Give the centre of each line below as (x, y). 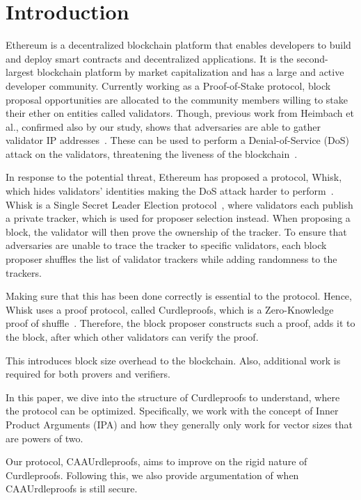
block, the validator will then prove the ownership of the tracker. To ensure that (176, 231)
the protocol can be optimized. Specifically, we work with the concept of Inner (172, 411)
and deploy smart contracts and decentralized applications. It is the (150, 58)
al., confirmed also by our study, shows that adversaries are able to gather (163, 126)
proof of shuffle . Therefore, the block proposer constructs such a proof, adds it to (180, 323)
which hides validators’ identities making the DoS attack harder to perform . (170, 191)
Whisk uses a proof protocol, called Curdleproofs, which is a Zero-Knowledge (170, 309)
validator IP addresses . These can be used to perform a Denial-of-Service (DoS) (177, 140)
